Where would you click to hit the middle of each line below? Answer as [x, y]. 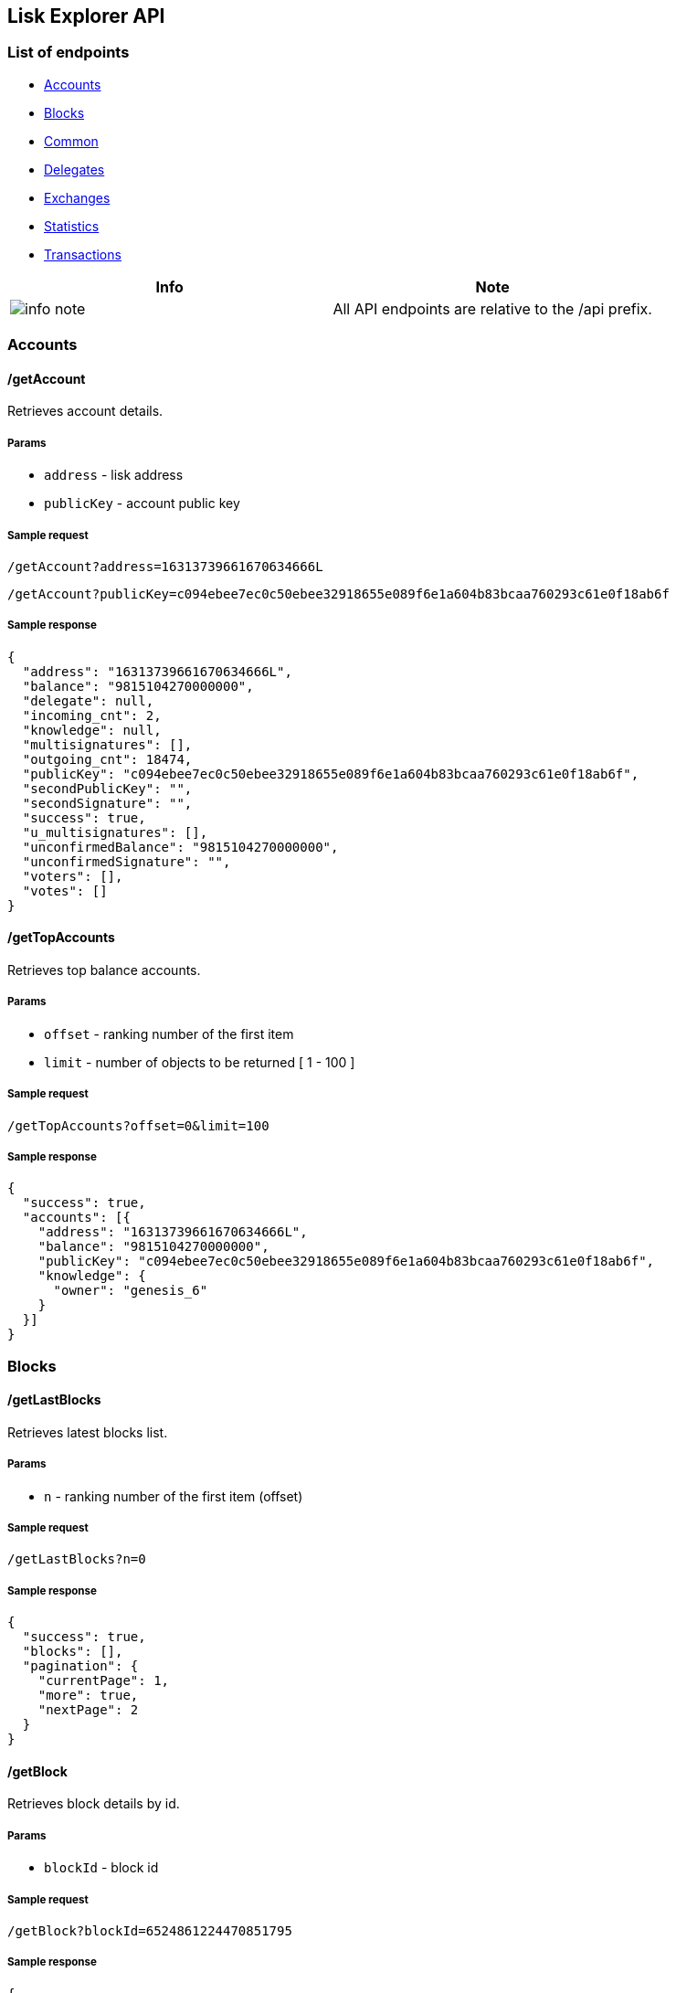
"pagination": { [80, 1666]
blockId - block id [101, 1868]
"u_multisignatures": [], [115, 832]
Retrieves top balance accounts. [104, 970]
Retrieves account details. [85, 411]
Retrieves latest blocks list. [88, 1432]
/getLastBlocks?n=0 [77, 1559]
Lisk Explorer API [86, 16]
